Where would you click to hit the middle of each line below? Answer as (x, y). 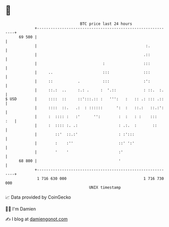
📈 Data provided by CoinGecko (38, 197)
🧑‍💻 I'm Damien (21, 209)
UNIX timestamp (105, 187)
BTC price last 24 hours (106, 24)
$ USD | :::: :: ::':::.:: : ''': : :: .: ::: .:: (85, 99)
